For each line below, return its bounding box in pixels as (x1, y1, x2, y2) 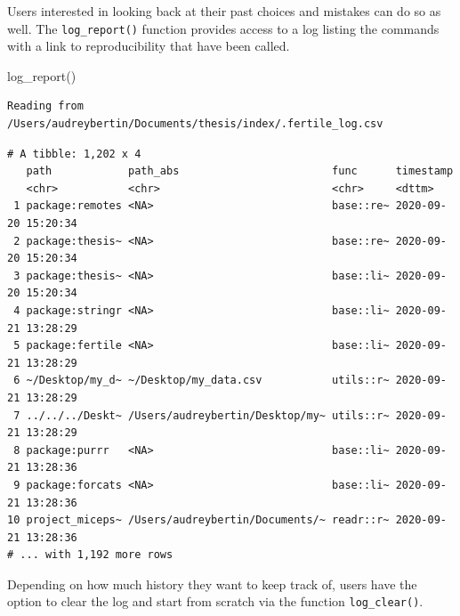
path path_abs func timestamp (26, 165, 454, 178)
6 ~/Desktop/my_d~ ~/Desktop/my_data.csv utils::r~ (13, 374, 390, 387)
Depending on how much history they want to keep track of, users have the (7, 574, 417, 593)
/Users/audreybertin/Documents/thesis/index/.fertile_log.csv (7, 118, 383, 131)
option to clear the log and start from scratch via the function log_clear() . (7, 592, 424, 611)
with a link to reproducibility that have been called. (7, 36, 290, 55)
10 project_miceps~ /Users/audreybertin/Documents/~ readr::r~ (7, 514, 390, 527)
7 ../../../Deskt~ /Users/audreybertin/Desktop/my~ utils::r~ (13, 409, 390, 422)
